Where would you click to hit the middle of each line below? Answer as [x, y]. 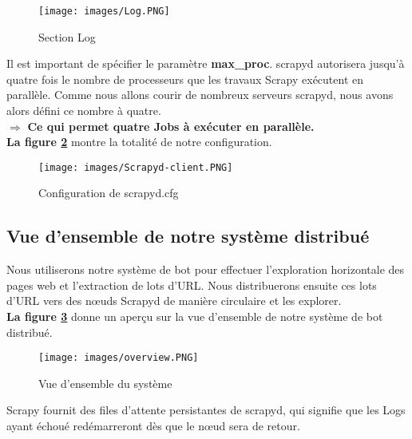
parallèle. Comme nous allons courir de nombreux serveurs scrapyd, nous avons [200, 95]
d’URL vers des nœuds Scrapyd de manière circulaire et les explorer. [174, 301]
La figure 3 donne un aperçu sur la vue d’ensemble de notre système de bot [195, 316]
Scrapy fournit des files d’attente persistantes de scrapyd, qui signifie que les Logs [206, 410]
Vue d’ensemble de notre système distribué [188, 236]
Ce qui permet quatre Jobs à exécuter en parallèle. [171, 126]
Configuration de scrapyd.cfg [109, 193]
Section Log [67, 36]
